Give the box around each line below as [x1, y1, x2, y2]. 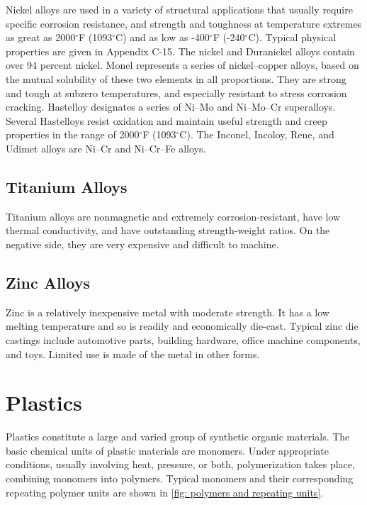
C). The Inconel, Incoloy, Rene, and [179, 127, 334, 142]
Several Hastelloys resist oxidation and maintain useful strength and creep [6, 113, 327, 128]
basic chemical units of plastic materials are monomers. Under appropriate [6, 443, 329, 457]
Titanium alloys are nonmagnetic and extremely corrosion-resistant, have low [6, 209, 341, 223]
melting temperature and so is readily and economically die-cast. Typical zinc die [6, 318, 358, 333]
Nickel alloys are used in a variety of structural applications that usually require [6, 2, 353, 16]
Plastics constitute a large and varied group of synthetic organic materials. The [6, 429, 350, 444]
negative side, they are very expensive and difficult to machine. [6, 236, 279, 251]
